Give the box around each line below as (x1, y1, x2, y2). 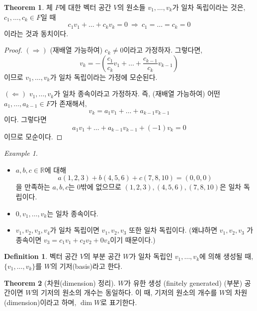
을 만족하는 (15, 182, 50, 192)
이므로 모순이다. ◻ (4, 131, 63, 141)
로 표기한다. (100, 297, 137, 307)
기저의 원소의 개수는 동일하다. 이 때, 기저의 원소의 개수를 (41, 287, 217, 298)
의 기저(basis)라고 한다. (51, 261, 123, 271)
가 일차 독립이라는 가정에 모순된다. (50, 71, 158, 82)
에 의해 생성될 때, (199, 251, 254, 261)
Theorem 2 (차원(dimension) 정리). (4, 277, 116, 288)
